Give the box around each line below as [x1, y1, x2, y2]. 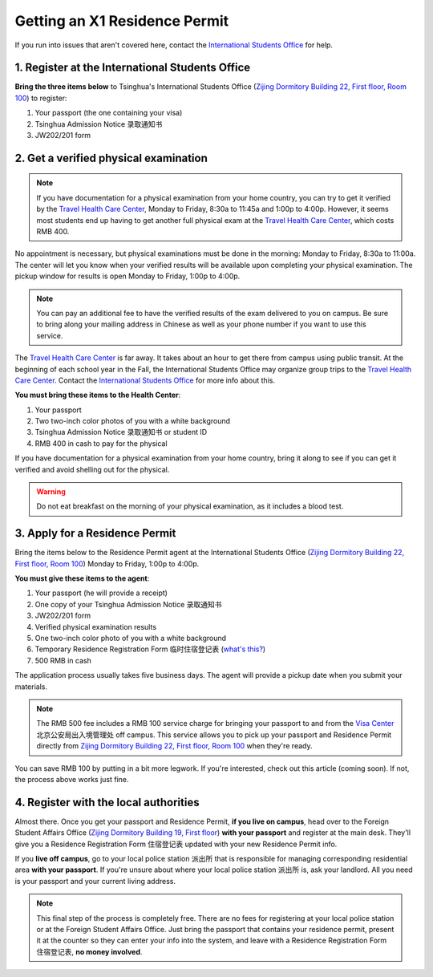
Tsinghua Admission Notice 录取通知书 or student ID [34, 428, 208, 437]
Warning [36, 487, 66, 497]
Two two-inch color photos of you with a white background [34, 416, 231, 426]
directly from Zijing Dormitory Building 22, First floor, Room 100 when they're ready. [36, 741, 313, 751]
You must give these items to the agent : [14, 574, 150, 583]
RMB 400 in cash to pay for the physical [34, 438, 168, 448]
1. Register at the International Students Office [14, 61, 251, 75]
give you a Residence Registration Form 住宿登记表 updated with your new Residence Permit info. [14, 839, 338, 849]
